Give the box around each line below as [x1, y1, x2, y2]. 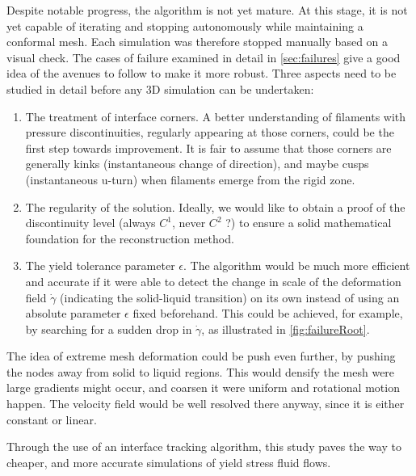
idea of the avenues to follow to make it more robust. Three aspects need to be [6, 65, 397, 82]
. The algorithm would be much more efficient [183, 257, 410, 274]
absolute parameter [25, 305, 121, 322]
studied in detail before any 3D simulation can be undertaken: [6, 80, 314, 97]
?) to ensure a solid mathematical [225, 214, 392, 231]
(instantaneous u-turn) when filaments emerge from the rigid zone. [25, 171, 355, 187]
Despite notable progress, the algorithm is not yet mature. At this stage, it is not [6, 2, 408, 18]
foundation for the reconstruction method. [25, 230, 234, 246]
